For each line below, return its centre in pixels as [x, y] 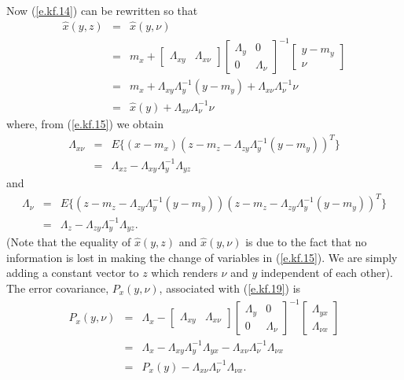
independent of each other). [327, 273]
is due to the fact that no [306, 242]
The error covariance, [58, 288]
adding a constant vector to [73, 273]
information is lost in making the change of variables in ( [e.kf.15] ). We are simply [202, 257]
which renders [184, 273]
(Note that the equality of [69, 242]
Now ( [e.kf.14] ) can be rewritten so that [102, 10]
